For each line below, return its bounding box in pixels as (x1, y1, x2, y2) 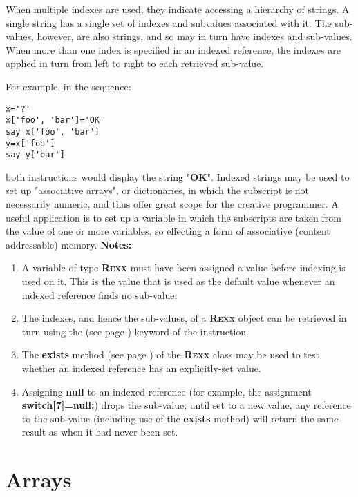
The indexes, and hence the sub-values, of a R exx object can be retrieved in (21, 311, 347, 325)
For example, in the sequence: (6, 79, 131, 93)
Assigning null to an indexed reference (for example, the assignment (21, 384, 312, 398)
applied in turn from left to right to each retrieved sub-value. (6, 56, 264, 70)
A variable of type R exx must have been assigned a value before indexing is (21, 260, 346, 275)
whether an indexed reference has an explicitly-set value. (21, 360, 261, 375)
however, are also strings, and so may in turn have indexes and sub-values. (37, 29, 352, 43)
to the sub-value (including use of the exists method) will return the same (21, 411, 339, 425)
